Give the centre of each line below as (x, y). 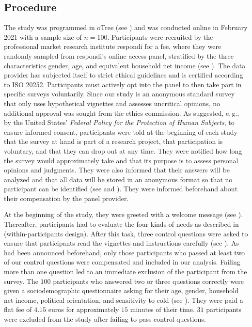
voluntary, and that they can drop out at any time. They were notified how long (123, 150)
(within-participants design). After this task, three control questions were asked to (126, 233)
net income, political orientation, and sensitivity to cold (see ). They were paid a (124, 300)
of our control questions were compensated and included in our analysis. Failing (122, 262)
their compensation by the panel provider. (66, 198)
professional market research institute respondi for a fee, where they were (113, 46)
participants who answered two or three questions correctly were (148, 281)
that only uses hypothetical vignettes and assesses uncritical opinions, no (112, 103)
